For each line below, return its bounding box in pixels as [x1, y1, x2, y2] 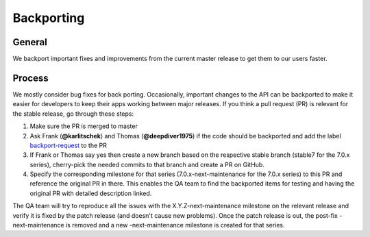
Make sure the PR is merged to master [29, 122, 138, 130]
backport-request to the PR [29, 141, 108, 149]
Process [12, 72, 49, 84]
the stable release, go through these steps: [12, 110, 134, 118]
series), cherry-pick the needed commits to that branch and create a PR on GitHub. [29, 160, 265, 169]
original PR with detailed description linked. [29, 189, 152, 197]
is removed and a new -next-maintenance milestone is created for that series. [65, 221, 285, 229]
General [12, 36, 48, 48]
